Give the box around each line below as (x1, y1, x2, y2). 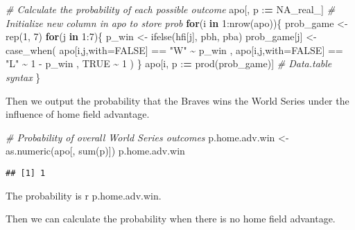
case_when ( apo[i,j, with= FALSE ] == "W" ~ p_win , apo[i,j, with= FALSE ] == (6, 42, 343, 57)
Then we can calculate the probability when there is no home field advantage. (6, 211, 336, 226)
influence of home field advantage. (6, 107, 150, 121)
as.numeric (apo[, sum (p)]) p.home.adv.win (6, 143, 185, 158)
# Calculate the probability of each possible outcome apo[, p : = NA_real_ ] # (6, 2, 336, 16)
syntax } (6, 69, 41, 84)
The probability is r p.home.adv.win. (6, 188, 162, 202)
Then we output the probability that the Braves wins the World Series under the (6, 93, 349, 107)
